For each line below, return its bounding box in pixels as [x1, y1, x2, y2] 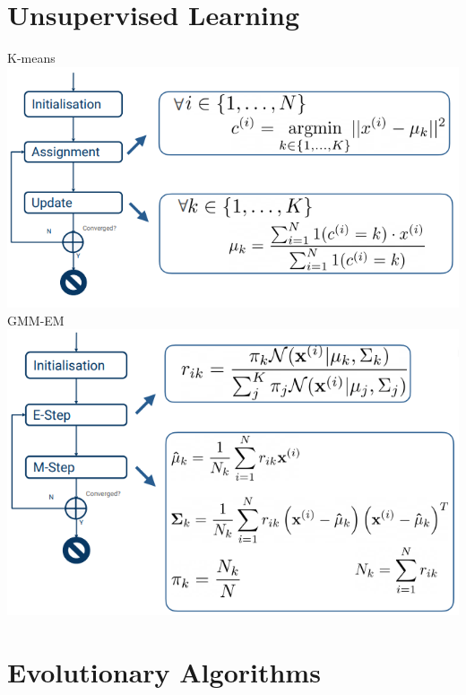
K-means [7, 48, 56, 67]
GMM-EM [7, 310, 65, 329]
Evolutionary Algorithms [7, 653, 321, 690]
